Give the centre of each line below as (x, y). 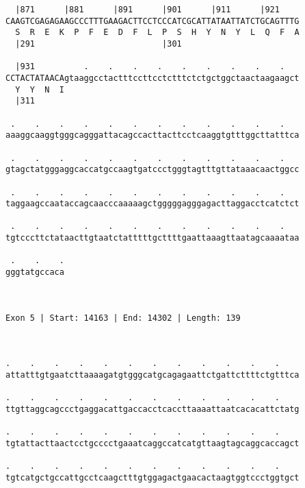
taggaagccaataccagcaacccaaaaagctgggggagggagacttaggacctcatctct (152, 204)
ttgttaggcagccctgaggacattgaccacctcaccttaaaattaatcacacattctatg (152, 409)
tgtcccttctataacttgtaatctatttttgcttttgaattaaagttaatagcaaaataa (152, 238)
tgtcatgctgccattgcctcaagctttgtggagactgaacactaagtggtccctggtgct (152, 477)
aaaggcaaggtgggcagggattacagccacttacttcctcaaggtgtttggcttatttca (152, 135)
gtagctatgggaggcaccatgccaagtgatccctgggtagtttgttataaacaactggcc (152, 170)
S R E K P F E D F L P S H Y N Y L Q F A (157, 33)
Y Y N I (40, 89)
